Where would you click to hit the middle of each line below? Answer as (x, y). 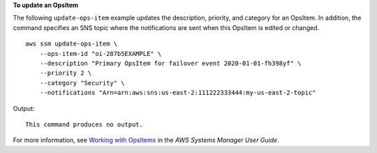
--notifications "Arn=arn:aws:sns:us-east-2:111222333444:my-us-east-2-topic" (178, 93)
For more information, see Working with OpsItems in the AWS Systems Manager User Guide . (146, 140)
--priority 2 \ (66, 73)
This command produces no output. (84, 124)
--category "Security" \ (82, 83)
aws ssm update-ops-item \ (72, 44)
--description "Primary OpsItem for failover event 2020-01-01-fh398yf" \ (170, 63)
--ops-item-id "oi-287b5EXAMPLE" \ (101, 53)
